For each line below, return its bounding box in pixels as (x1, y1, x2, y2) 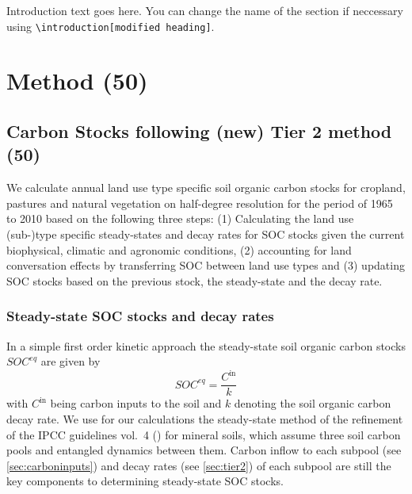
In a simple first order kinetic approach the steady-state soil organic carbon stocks (6, 337, 406, 354)
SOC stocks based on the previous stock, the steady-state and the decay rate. (6, 272, 383, 289)
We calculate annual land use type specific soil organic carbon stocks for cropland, (6, 179, 406, 196)
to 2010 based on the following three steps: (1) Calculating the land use (6, 210, 354, 227)
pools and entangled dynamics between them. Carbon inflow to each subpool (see (6, 442, 402, 458)
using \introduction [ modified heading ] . (6, 17, 215, 34)
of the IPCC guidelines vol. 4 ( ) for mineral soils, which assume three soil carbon (6, 426, 401, 442)
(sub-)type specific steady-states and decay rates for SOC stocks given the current (6, 226, 405, 242)
